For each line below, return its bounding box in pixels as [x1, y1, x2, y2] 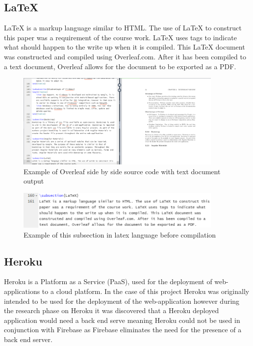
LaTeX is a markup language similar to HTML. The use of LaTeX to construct [4, 23, 242, 33]
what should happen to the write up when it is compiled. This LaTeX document [4, 42, 245, 52]
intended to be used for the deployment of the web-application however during [4, 295, 240, 306]
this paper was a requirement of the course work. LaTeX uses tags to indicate [4, 32, 237, 42]
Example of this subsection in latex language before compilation [24, 229, 216, 240]
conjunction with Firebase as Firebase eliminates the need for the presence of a [4, 324, 242, 335]
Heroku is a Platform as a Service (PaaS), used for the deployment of [4, 276, 212, 287]
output [24, 176, 44, 186]
